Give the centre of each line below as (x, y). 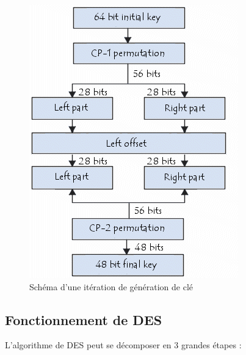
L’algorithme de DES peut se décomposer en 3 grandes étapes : (123, 345)
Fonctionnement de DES (84, 319)
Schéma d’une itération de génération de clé (111, 286)
